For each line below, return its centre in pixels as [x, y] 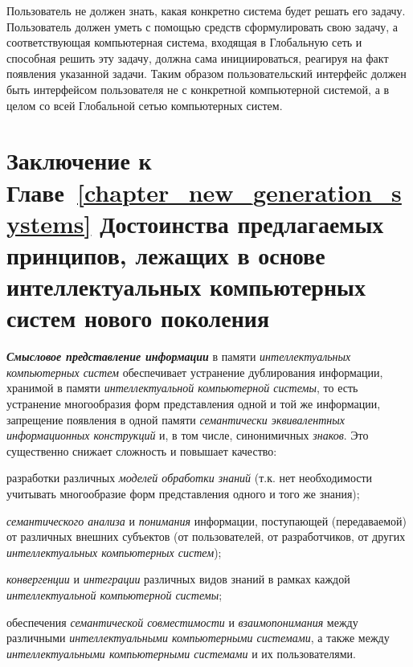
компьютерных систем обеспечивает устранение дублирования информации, [195, 372]
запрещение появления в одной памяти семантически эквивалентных [176, 419]
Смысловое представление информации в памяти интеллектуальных [179, 356]
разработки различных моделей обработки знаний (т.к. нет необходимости [190, 478]
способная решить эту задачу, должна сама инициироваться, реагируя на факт [198, 57]
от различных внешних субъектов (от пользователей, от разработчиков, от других [206, 536]
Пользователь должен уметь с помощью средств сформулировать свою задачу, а [202, 26]
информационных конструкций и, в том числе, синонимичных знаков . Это [188, 435]
